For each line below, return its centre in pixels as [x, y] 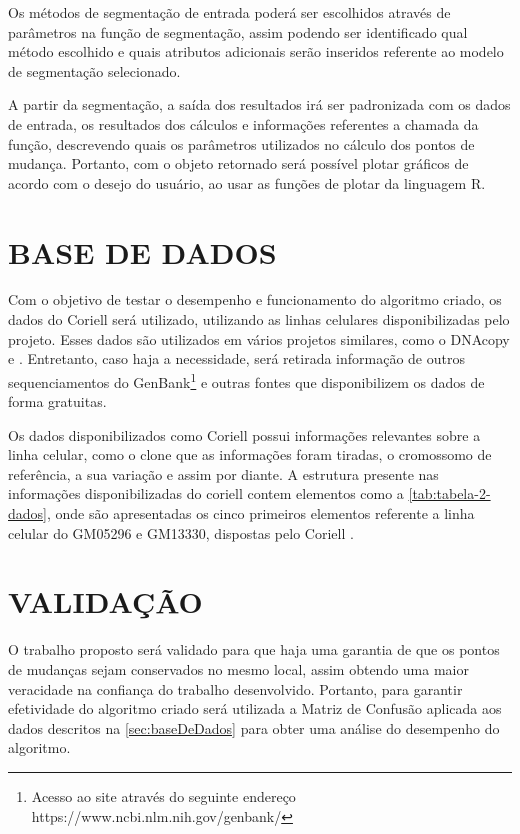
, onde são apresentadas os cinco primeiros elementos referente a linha [260, 513]
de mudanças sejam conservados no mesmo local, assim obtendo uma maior [238, 668]
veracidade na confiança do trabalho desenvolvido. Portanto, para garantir [235, 688]
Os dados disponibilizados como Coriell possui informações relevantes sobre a [244, 434]
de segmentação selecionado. [94, 70]
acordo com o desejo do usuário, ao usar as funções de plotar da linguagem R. [247, 182]
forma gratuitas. [57, 401]
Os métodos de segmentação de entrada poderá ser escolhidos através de [229, 12]
